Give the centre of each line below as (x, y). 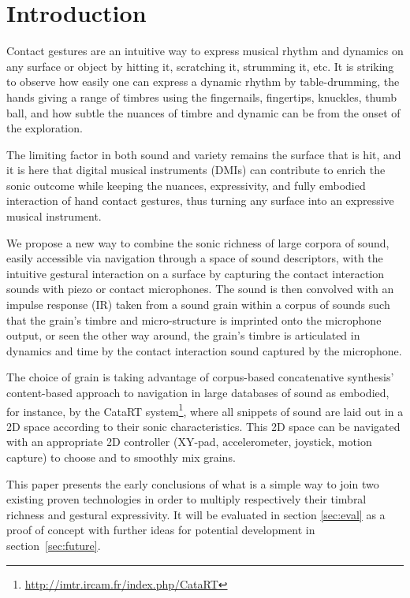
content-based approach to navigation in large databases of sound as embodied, (198, 392)
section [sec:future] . (54, 545)
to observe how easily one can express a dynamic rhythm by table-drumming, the (203, 82)
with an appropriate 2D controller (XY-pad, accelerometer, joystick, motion (189, 442)
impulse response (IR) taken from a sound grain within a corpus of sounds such (198, 305)
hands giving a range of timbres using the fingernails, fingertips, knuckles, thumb (201, 97)
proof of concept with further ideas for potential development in (161, 530)
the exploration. (45, 128)
